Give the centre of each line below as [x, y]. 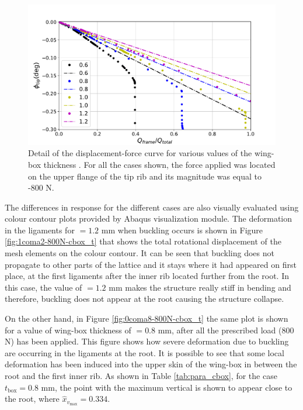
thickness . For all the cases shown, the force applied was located [159, 164]
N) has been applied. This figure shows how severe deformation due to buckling [147, 341]
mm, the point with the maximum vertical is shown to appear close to [167, 387]
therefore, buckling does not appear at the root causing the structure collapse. [144, 299]
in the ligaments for [40, 230]
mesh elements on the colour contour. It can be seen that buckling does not [140, 253]
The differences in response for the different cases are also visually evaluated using [152, 207]
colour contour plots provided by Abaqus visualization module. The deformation [148, 218]
